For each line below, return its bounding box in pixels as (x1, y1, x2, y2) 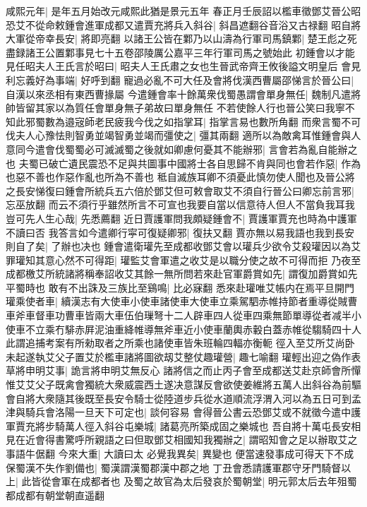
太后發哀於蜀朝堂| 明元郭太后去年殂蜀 (183, 474, 357, 489)
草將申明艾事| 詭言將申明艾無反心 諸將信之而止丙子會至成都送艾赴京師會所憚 (6, 363, 361, 378)
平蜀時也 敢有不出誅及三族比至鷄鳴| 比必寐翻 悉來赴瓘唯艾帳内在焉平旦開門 (6, 280, 354, 294)
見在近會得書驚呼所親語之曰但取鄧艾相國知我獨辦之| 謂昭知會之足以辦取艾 (6, 432, 348, 447)
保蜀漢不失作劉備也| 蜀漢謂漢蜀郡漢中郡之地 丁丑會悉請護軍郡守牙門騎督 (6, 460, 342, 475)
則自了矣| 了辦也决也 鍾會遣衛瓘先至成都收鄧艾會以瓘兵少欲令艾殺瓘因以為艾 (6, 239, 361, 253)
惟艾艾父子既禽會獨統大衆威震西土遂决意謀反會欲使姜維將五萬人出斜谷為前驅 (6, 377, 361, 392)
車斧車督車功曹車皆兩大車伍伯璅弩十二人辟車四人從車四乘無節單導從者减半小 (6, 308, 361, 323)
